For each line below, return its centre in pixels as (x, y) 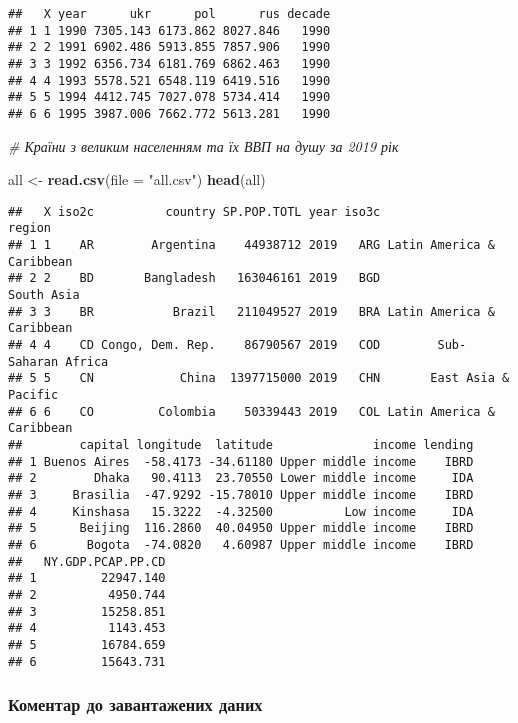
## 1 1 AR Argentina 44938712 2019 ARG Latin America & (251, 245)
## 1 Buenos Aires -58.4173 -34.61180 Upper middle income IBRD (241, 461)
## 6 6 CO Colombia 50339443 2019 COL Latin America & (251, 411)
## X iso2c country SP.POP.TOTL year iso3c (194, 211)
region (29, 228)
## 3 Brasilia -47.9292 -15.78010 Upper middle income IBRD (241, 494)
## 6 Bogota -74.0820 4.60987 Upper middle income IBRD (241, 544)
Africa (87, 361)
